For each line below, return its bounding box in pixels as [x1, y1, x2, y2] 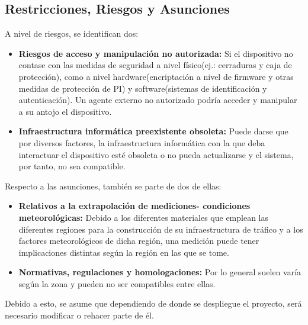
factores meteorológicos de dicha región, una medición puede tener [18, 234, 259, 247]
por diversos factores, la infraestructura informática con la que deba [18, 136, 265, 149]
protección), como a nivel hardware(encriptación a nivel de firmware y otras [18, 70, 294, 82]
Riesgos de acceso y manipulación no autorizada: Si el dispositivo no [18, 47, 293, 59]
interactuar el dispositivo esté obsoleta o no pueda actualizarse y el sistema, [18, 148, 294, 160]
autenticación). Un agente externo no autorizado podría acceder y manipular [18, 94, 297, 106]
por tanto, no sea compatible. [18, 160, 126, 172]
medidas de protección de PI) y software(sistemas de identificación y [18, 82, 267, 94]
